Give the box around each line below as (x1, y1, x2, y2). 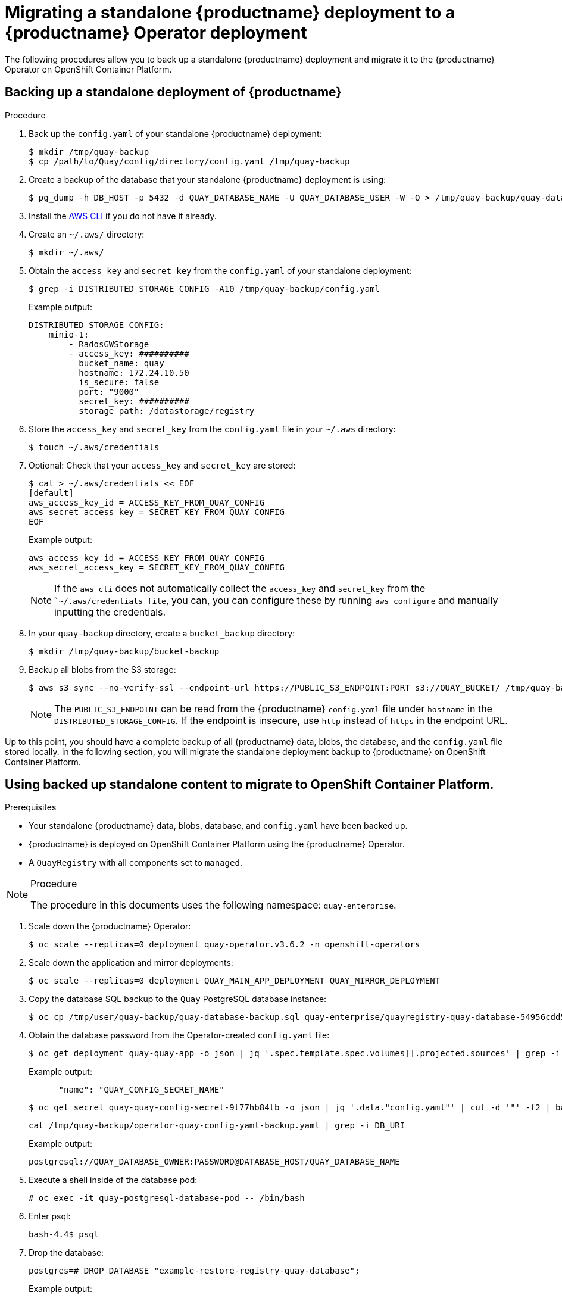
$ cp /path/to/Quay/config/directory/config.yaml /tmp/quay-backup (29, 156, 350, 166)
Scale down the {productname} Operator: (29, 921, 191, 932)
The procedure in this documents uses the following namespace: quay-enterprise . (30, 899, 396, 912)
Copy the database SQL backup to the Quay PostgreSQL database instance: (29, 994, 327, 1004)
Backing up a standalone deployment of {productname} (5, 85, 342, 100)
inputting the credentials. (54, 606, 166, 618)
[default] (29, 488, 74, 498)
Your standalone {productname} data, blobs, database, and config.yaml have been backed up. (29, 820, 408, 831)
